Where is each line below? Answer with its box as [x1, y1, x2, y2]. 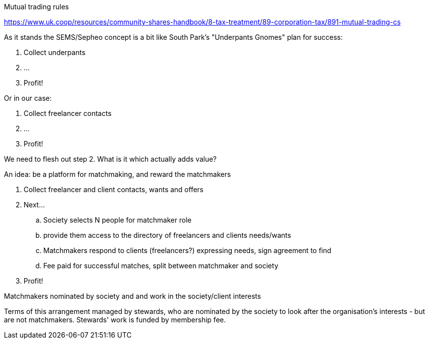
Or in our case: [4, 94, 52, 102]
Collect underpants [24, 48, 86, 57]
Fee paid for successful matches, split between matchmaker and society [43, 261, 278, 270]
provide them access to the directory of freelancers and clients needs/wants [43, 231, 291, 239]
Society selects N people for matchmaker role [43, 216, 192, 224]
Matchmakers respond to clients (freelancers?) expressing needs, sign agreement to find [43, 246, 332, 255]
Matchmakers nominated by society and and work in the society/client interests [4, 292, 261, 300]
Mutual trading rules [4, 2, 69, 11]
